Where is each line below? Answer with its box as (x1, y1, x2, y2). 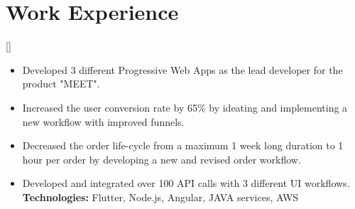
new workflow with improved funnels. (22, 114, 185, 129)
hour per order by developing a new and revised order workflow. (22, 151, 301, 166)
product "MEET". (22, 76, 100, 91)
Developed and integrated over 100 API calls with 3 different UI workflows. (22, 176, 350, 191)
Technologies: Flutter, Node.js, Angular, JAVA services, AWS (22, 189, 299, 204)
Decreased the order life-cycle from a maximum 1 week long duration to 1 (22, 138, 344, 153)
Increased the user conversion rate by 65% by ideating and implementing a (22, 100, 348, 114)
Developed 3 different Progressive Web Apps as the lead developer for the (22, 62, 343, 77)
